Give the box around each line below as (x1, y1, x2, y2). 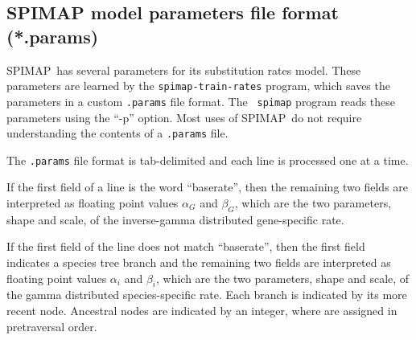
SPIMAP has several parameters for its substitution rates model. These (6, 61, 361, 78)
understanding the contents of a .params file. (6, 125, 229, 141)
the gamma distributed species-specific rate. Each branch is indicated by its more (6, 286, 407, 303)
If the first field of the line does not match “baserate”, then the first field (6, 238, 365, 255)
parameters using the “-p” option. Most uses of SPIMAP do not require (6, 109, 362, 125)
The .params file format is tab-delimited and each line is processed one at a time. (6, 151, 409, 168)
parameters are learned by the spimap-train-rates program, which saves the (6, 77, 390, 94)
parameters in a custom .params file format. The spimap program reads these (6, 92, 396, 109)
